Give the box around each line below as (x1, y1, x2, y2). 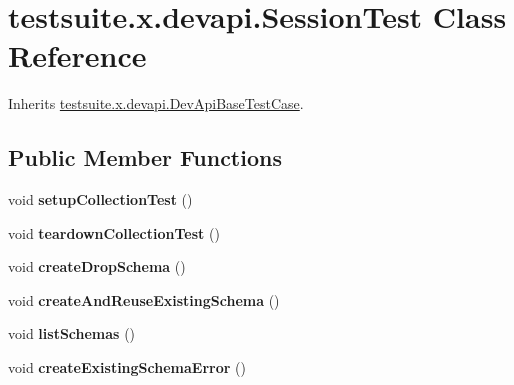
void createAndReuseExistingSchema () (8, 289, 280, 310)
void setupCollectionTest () (8, 189, 193, 210)
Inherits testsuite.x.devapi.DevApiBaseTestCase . (8, 93, 304, 114)
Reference (8, 35, 147, 76)
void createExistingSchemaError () (8, 357, 246, 378)
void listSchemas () (8, 323, 136, 344)
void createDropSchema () (8, 256, 186, 277)
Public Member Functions (8, 142, 282, 173)
